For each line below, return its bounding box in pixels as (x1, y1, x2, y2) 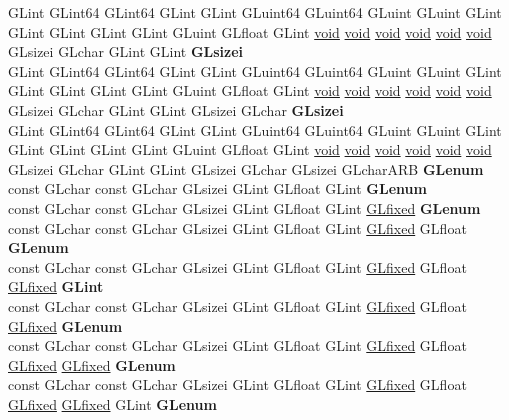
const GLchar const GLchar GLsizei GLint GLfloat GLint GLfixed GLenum (8, 197, 481, 218)
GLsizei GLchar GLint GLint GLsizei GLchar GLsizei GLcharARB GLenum (8, 158, 484, 179)
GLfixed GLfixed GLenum (8, 354, 176, 375)
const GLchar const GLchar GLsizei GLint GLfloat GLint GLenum (8, 178, 427, 199)
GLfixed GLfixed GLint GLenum (8, 393, 217, 414)
